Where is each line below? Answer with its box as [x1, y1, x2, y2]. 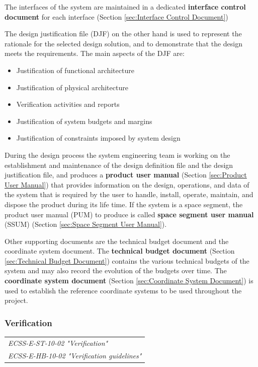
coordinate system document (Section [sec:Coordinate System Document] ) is [5, 275, 253, 286]
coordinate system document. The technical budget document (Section [5, 246, 235, 256]
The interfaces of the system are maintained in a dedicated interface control [5, 2, 246, 12]
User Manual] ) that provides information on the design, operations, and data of [5, 179, 249, 190]
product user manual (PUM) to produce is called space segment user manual [5, 209, 254, 219]
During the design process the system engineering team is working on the [5, 149, 230, 160]
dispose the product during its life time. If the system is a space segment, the [5, 199, 243, 209]
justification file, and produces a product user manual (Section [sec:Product [5, 169, 247, 180]
